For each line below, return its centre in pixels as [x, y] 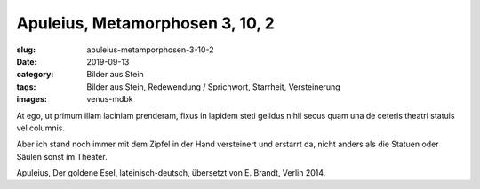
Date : [27, 61]
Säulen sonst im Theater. [62, 156]
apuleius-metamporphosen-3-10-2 [150, 50]
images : [32, 99]
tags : [26, 87]
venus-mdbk [110, 99]
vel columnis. [41, 128]
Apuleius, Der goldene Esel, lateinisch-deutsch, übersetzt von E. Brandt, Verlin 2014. [171, 173]
